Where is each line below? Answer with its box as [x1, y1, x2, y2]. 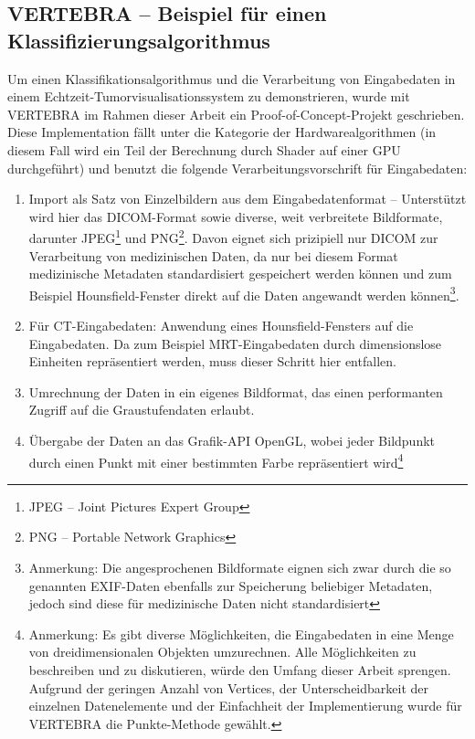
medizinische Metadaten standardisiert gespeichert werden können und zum [28, 264, 452, 283]
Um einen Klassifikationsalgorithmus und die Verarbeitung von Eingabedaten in [7, 69, 456, 88]
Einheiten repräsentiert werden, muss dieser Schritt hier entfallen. [28, 352, 396, 371]
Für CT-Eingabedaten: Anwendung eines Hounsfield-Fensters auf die [28, 316, 414, 335]
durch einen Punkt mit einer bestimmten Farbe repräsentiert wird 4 [28, 449, 404, 471]
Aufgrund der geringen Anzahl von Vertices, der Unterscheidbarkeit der [28, 678, 429, 697]
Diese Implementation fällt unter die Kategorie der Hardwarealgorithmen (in [7, 122, 437, 142]
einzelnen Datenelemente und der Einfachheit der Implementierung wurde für [28, 696, 462, 715]
